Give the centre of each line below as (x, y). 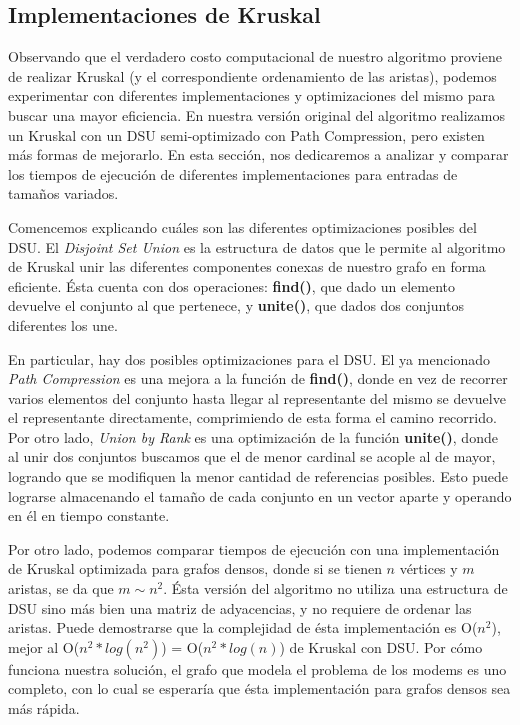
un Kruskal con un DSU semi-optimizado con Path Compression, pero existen (246, 134)
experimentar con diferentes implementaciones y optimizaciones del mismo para (251, 95)
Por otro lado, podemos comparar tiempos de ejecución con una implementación (254, 548)
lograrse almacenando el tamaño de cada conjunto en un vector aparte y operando (260, 495)
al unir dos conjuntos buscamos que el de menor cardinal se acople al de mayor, (252, 456)
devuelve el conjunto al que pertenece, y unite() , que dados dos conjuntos (236, 305)
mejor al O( (44, 646)
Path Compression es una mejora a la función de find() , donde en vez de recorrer (258, 378)
